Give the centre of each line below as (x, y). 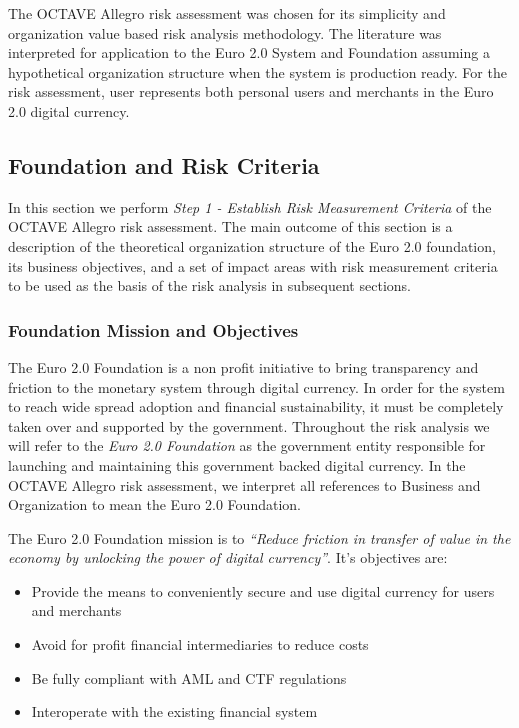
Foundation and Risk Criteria (164, 164)
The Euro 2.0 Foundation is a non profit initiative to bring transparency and (243, 366)
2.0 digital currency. (69, 110)
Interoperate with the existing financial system (174, 711)
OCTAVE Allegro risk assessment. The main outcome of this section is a (230, 226)
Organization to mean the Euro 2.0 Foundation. (154, 504)
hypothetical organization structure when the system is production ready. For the (257, 71)
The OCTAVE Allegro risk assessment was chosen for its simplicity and (227, 13)
